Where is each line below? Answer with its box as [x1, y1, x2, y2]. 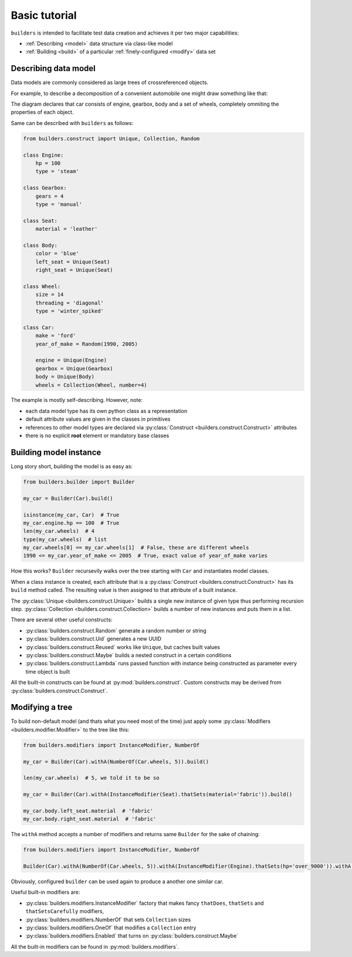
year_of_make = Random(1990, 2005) [35, 340, 138, 347]
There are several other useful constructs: [11, 616, 113, 623]
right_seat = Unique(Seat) [35, 267, 114, 273]
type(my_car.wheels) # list [23, 536, 107, 543]
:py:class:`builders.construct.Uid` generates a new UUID [25, 635, 161, 642]
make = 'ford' [35, 332, 76, 339]
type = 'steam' [35, 168, 79, 175]
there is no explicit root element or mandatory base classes [25, 432, 170, 439]
